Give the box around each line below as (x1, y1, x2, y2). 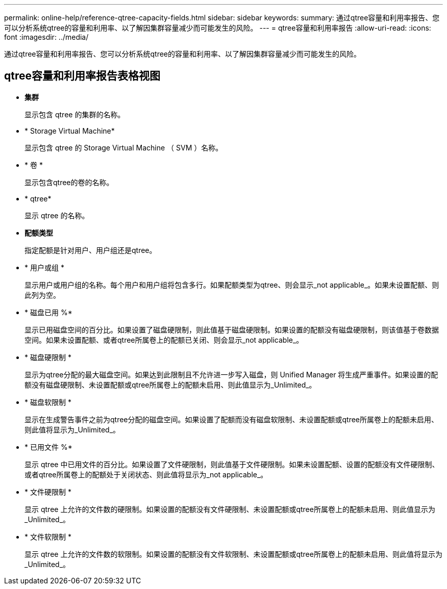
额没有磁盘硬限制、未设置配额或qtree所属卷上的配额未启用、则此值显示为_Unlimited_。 (24, 380, 316, 389)
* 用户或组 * (24, 263, 64, 272)
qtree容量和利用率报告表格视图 (4, 69, 160, 83)
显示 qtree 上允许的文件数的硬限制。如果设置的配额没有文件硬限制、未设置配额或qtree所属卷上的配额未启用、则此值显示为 (24, 504, 435, 514)
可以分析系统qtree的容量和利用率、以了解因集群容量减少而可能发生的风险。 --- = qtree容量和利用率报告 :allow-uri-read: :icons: (4, 23, 431, 32)
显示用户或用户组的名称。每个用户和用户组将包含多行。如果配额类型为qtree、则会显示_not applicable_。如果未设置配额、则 (24, 280, 439, 289)
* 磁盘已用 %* (24, 308, 72, 317)
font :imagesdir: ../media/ (4, 33, 89, 41)
